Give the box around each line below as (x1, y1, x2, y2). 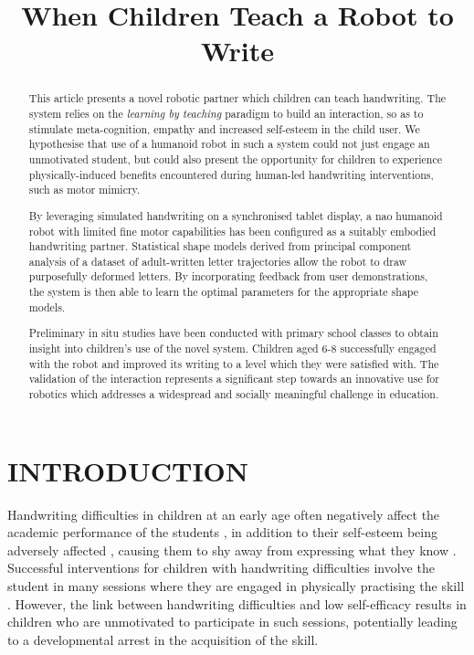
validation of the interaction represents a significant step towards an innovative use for (28, 371, 439, 386)
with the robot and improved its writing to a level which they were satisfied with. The (28, 355, 439, 371)
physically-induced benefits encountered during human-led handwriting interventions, (28, 166, 434, 182)
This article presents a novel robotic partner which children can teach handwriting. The (28, 90, 447, 106)
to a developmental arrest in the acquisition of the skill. (7, 629, 319, 649)
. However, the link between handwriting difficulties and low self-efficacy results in (7, 594, 467, 613)
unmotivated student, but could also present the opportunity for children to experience (28, 151, 443, 166)
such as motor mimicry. (28, 182, 141, 197)
